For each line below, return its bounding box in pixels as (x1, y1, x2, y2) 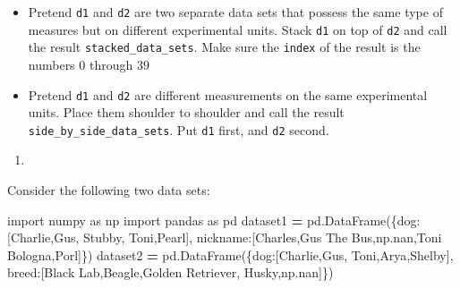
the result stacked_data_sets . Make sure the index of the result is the (28, 38, 421, 56)
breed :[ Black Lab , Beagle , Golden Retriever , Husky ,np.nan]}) (7, 263, 334, 282)
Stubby (83, 228, 122, 247)
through (89, 55, 133, 73)
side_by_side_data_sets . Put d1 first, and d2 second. (28, 120, 329, 139)
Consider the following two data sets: (7, 181, 210, 199)
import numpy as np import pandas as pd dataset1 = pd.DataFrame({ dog (7, 210, 417, 229)
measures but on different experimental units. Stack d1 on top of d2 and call (28, 20, 447, 38)
